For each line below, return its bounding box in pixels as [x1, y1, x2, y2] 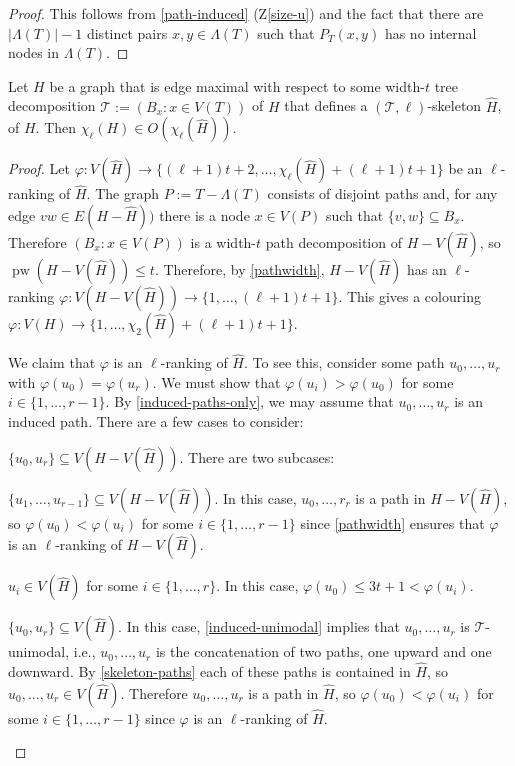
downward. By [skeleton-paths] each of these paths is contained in [8, 661, 411, 681]
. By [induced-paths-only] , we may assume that [105, 391, 394, 412]
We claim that [8, 352, 96, 373]
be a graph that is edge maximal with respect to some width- [49, 75, 425, 96]
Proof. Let [8, 158, 70, 179]
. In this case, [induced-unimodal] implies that [118, 616, 400, 637]
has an [406, 259, 447, 279]
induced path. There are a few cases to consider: [8, 411, 304, 431]
